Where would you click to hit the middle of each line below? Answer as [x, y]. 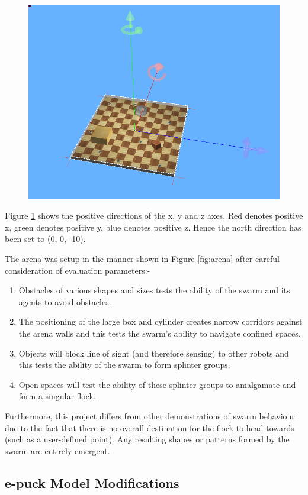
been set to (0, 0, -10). [45, 239]
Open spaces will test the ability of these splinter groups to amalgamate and [157, 384]
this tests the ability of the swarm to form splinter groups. [124, 365]
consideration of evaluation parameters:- [78, 270]
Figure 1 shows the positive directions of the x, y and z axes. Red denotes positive [154, 216]
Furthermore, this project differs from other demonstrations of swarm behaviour [150, 415]
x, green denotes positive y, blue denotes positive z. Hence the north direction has [153, 227]
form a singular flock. [57, 396]
